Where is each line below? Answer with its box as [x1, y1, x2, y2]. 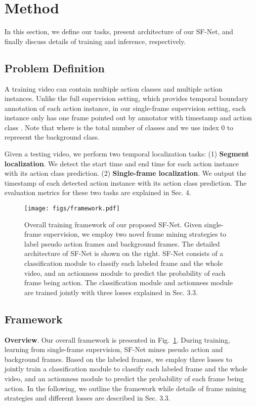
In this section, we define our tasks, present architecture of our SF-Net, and [4, 26, 233, 37]
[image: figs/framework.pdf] [24, 205, 120, 212]
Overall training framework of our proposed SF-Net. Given [24, 219, 202, 229]
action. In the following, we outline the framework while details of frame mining [4, 383, 247, 393]
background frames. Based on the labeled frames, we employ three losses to [4, 354, 232, 364]
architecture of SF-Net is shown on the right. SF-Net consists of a [24, 248, 223, 258]
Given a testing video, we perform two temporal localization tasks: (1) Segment [4, 149, 249, 159]
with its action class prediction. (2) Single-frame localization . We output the [4, 168, 247, 178]
